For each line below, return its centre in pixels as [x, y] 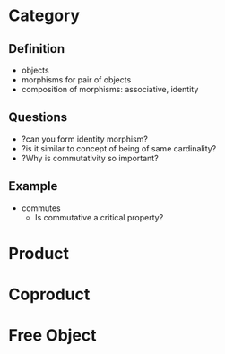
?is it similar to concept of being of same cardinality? [119, 148]
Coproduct [49, 294]
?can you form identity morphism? [85, 139]
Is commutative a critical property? [99, 217]
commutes [41, 208]
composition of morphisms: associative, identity [110, 89]
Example [33, 186]
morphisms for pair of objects [76, 80]
